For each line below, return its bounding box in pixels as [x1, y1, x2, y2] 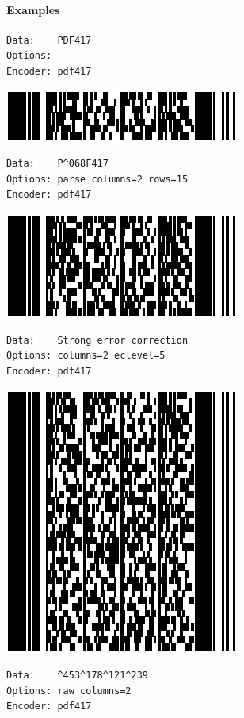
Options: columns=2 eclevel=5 [6, 350, 166, 362]
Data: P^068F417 [6, 158, 109, 170]
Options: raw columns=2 [6, 685, 132, 697]
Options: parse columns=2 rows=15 [6, 173, 189, 185]
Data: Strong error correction [6, 334, 189, 346]
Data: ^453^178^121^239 [6, 669, 148, 681]
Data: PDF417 [6, 34, 92, 46]
